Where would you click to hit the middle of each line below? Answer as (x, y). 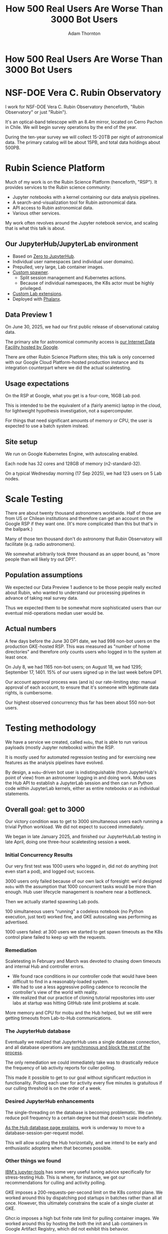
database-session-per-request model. (45, 1133)
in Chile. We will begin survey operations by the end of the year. (71, 127)
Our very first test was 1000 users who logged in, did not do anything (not (81, 866)
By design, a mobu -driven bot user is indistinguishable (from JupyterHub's (81, 772)
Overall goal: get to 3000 (45, 809)
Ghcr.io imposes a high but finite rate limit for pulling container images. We (82, 1218)
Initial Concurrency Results (39, 855)
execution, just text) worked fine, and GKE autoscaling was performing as (81, 916)
